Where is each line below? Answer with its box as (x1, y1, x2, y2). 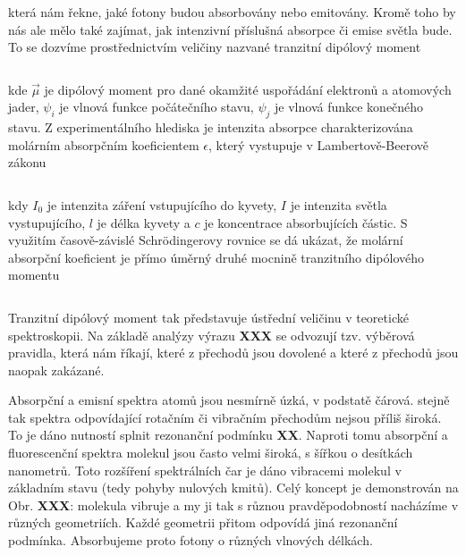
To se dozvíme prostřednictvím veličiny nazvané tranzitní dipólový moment (8, 38, 421, 56)
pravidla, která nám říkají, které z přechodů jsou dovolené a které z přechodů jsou (8, 343, 459, 362)
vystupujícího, (8, 213, 86, 231)
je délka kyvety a (97, 213, 191, 231)
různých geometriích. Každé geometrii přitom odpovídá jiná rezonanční (8, 513, 398, 532)
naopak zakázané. (8, 360, 105, 379)
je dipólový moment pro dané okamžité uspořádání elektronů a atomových (44, 80, 452, 98)
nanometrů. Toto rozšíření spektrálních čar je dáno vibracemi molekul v (8, 460, 402, 479)
